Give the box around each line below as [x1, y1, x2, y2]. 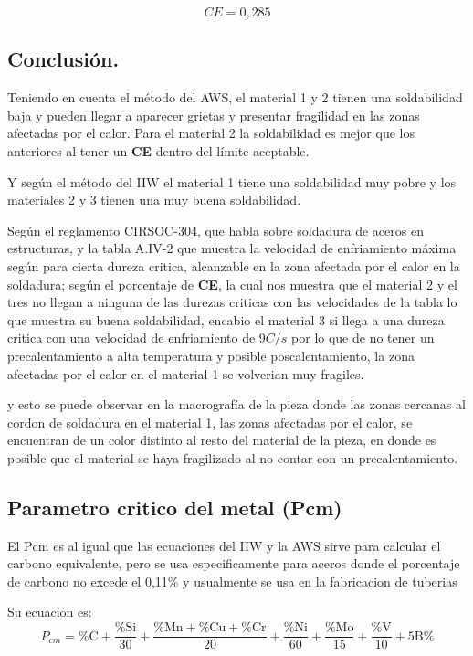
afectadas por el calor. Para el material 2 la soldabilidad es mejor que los [7, 123, 415, 143]
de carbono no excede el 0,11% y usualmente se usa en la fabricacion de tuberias [7, 571, 457, 590]
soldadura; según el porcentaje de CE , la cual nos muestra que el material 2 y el [7, 274, 457, 293]
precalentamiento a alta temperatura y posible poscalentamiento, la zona [7, 345, 415, 365]
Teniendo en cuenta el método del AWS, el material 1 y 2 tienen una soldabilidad [7, 88, 463, 107]
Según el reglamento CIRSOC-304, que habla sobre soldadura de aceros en [7, 220, 424, 239]
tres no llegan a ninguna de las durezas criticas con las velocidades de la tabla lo [7, 292, 457, 312]
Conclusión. [7, 45, 120, 73]
